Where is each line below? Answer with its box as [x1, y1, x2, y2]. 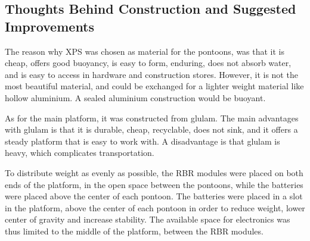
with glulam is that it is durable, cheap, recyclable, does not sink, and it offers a [5, 123, 298, 136]
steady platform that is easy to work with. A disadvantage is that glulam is [5, 134, 280, 147]
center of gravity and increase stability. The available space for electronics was [5, 213, 290, 226]
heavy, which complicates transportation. [5, 146, 154, 159]
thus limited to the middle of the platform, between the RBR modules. [5, 224, 263, 237]
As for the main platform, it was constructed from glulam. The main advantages [5, 111, 299, 124]
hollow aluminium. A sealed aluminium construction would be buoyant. [5, 91, 266, 104]
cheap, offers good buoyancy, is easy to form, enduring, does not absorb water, [5, 57, 292, 69]
